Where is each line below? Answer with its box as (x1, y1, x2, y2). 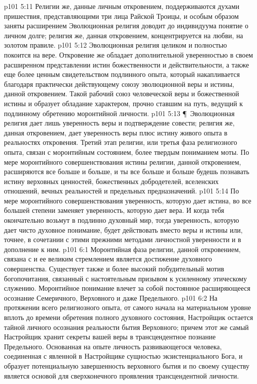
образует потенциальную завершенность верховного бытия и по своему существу (4, 360, 250, 371)
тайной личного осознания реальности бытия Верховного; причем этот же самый (4, 321, 249, 332)
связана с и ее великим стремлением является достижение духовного (4, 254, 212, 264)
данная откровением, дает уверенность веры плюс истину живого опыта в (4, 127, 228, 137)
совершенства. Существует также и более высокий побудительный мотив (4, 263, 224, 274)
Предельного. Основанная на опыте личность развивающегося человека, (4, 341, 222, 351)
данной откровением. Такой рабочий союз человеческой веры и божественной (4, 88, 239, 99)
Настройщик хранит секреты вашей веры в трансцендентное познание (4, 331, 216, 342)
